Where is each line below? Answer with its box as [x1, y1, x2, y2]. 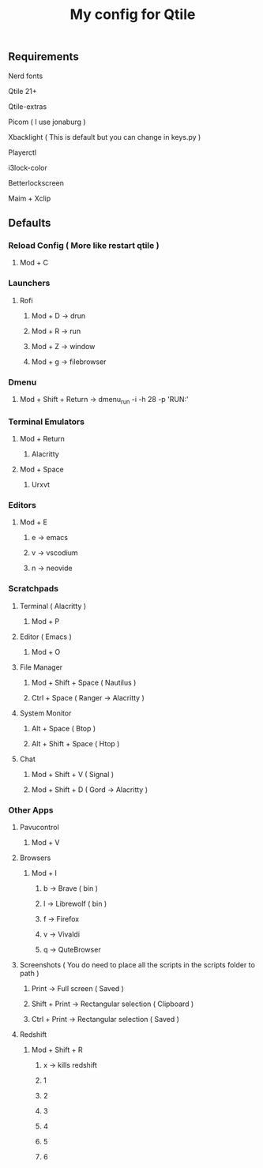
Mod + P [31, 616, 60, 625]
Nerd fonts [8, 71, 43, 81]
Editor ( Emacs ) [19, 632, 73, 641]
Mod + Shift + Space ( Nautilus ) [31, 678, 137, 687]
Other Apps [8, 804, 54, 815]
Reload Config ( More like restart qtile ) [8, 239, 160, 250]
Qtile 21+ [8, 86, 37, 96]
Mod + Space [19, 464, 65, 474]
